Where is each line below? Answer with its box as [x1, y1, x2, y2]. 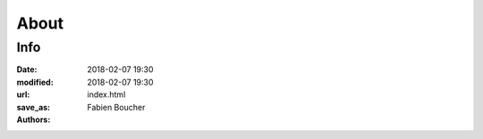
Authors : [16, 114, 51, 125]
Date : [16, 64, 38, 75]
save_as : [16, 102, 51, 112]
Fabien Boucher [87, 102, 146, 112]
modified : [16, 77, 54, 87]
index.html [87, 89, 126, 100]
